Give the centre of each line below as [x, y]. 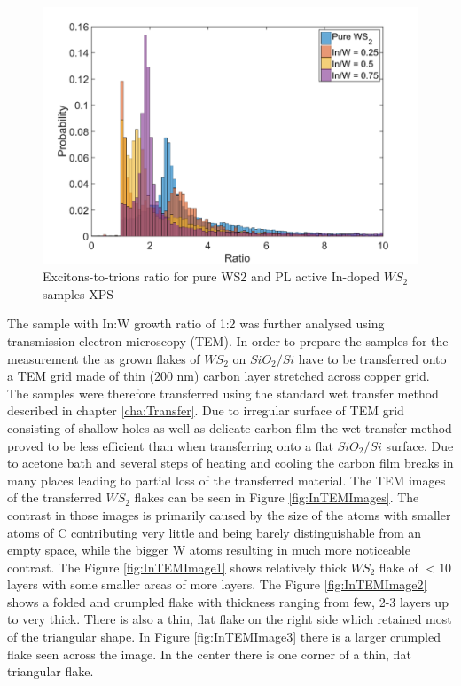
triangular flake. [51, 671]
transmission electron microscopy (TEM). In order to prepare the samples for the [228, 340]
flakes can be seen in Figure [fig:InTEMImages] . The [277, 497]
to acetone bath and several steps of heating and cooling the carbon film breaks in [230, 463]
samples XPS [78, 293]
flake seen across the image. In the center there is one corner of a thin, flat [209, 654]
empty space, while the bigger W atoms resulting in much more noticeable [209, 550]
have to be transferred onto [372, 358]
